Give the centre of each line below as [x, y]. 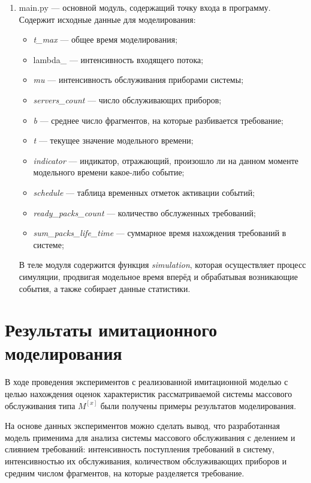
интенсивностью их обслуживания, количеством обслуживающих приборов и [146, 460]
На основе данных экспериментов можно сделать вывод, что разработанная [142, 426]
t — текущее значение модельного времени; [113, 140]
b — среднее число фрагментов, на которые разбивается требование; [158, 120]
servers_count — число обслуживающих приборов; [127, 99]
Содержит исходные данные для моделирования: [107, 19]
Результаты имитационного [111, 330]
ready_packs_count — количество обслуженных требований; [144, 212]
